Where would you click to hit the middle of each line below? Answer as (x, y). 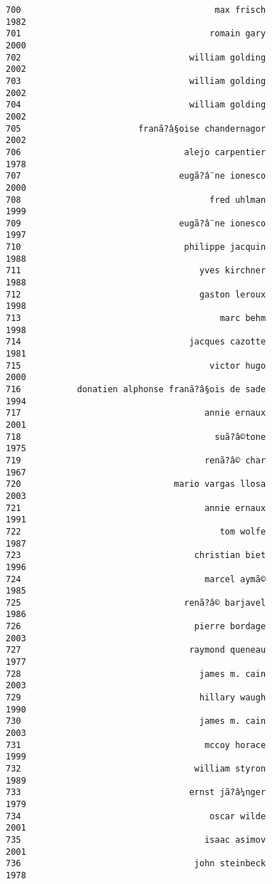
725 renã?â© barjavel (136, 603)
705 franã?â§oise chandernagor (136, 128)
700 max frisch (136, 10)
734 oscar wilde (136, 816)
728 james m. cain (136, 674)
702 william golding (136, 57)
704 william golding (136, 105)
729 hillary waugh (136, 698)
